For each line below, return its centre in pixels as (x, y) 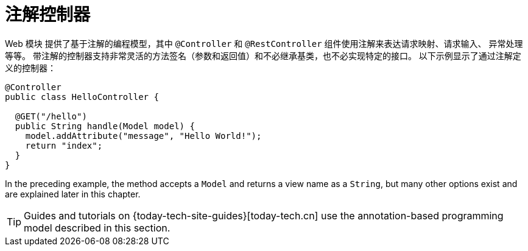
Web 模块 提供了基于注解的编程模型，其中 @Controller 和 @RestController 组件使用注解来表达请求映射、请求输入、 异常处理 (264, 43)
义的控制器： (30, 68)
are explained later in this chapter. (73, 194)
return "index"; (64, 145)
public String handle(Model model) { (105, 126)
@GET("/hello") (51, 116)
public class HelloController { (82, 97)
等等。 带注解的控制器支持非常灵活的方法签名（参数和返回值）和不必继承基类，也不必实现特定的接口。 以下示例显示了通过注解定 (263, 55)
